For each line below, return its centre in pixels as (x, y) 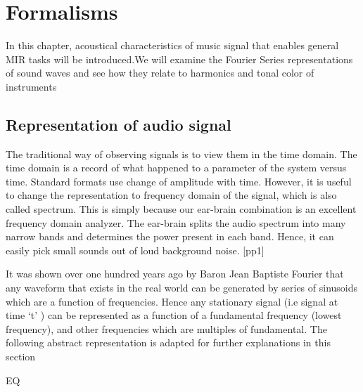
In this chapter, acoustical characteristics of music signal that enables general (172, 45)
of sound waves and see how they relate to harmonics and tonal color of (160, 73)
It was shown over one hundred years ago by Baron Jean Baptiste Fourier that (175, 274)
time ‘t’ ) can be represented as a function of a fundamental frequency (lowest (174, 315)
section (21, 357)
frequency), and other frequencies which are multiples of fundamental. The (166, 328)
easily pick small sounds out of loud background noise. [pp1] (135, 250)
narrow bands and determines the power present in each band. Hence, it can (170, 236)
